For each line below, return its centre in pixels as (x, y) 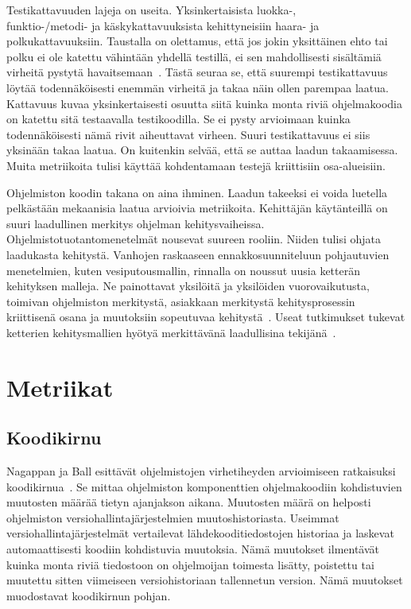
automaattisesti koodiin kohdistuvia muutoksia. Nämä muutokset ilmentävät (193, 549)
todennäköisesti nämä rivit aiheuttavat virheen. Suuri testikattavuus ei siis (188, 134)
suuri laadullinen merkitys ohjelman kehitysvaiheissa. (136, 223)
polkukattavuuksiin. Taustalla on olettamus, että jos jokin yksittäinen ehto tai (197, 41)
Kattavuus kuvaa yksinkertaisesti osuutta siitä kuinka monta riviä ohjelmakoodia (204, 103)
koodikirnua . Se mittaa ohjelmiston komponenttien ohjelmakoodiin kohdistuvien (204, 486)
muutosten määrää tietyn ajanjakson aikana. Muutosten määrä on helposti (189, 502)
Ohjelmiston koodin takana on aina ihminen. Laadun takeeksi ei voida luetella (197, 192)
